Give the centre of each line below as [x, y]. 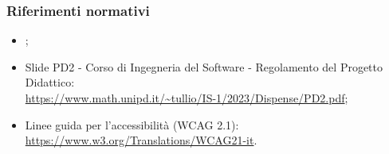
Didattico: [50, 82]
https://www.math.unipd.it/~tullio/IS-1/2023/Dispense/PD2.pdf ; [187, 98]
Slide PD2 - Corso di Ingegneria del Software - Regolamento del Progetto [204, 66]
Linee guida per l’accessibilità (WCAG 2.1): [132, 124]
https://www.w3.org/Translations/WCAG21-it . [141, 140]
